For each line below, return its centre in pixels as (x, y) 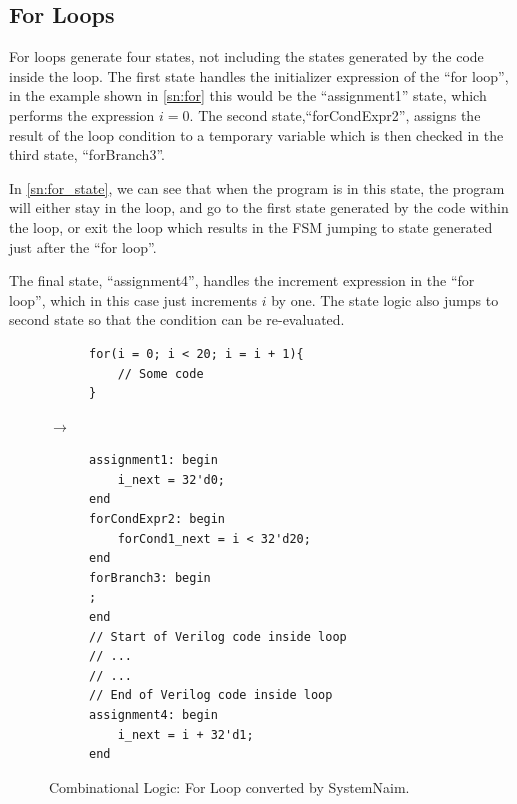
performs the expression (82, 114)
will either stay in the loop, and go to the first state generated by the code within (259, 207)
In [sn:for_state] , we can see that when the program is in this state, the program (257, 187)
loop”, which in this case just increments (133, 299)
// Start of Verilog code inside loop (218, 636)
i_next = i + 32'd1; (185, 734)
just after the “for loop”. (83, 246)
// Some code (160, 373)
